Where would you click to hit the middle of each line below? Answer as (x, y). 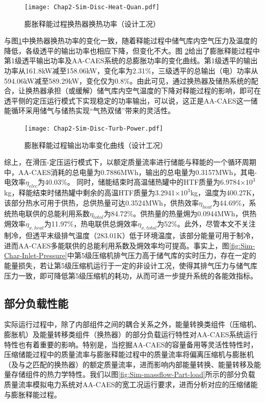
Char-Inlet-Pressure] (36, 255)
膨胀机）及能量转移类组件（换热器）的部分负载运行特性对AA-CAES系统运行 (131, 334)
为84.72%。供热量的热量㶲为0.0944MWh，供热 (180, 213)
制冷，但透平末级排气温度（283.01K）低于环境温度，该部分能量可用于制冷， (131, 235)
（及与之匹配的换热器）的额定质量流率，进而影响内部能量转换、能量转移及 (129, 364)
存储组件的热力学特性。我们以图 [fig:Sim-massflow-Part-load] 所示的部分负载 (133, 374)
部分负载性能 (36, 303)
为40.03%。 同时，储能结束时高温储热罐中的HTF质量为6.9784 (139, 182)
